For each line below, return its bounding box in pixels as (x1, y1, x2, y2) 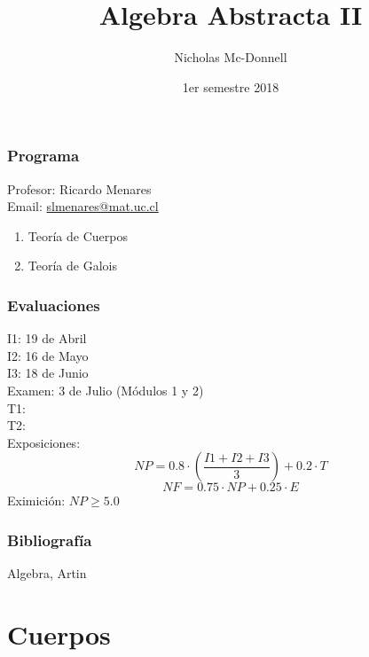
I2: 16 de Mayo (7, 346, 89, 364)
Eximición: (7, 491, 66, 510)
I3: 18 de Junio (7, 364, 89, 382)
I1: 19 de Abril (7, 329, 87, 348)
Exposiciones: (7, 433, 81, 451)
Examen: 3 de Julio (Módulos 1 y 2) (7, 380, 204, 399)
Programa (7, 145, 80, 167)
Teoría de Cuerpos (27, 226, 128, 245)
